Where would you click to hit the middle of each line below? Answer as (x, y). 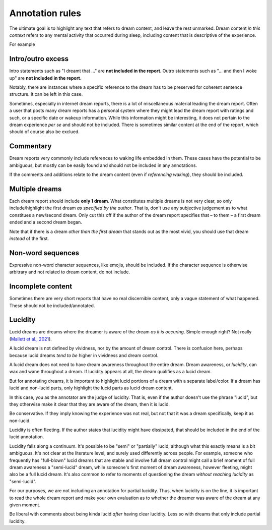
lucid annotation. (27, 437)
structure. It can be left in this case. (46, 94)
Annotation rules (45, 13)
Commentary (30, 146)
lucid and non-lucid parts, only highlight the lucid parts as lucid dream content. (91, 388)
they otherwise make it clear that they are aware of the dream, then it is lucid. (90, 404)
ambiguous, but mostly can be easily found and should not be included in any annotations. (103, 165)
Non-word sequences (44, 253)
